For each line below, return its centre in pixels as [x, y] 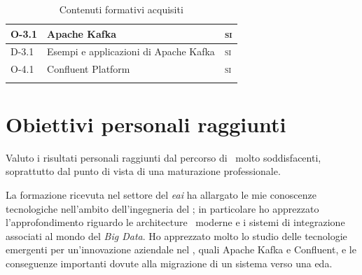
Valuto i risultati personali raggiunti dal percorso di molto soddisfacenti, [163, 157]
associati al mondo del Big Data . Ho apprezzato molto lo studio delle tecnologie [176, 235]
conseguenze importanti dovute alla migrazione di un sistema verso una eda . [169, 263]
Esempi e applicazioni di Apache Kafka [131, 51]
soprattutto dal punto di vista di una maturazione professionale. [143, 171]
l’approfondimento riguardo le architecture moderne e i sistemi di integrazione [175, 222]
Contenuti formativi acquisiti [121, 9]
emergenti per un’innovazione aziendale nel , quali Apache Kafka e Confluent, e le [181, 249]
